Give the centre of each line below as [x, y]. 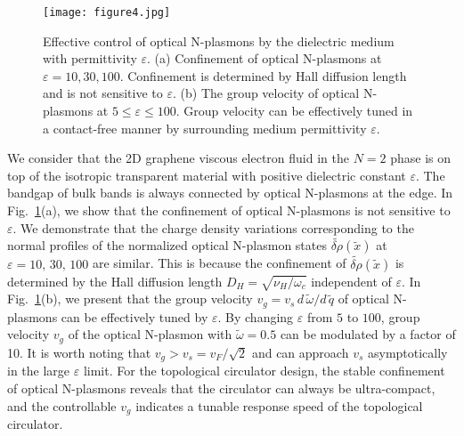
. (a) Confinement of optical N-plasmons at [265, 58]
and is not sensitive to [103, 93]
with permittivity [90, 58]
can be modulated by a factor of [368, 334]
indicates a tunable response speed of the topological [279, 405]
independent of [351, 281]
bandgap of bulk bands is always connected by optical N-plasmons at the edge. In [230, 193]
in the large [39, 371]
